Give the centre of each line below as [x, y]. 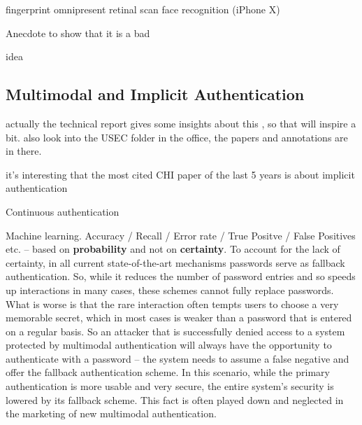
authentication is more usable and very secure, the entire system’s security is [170, 386]
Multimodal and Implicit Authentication [155, 94]
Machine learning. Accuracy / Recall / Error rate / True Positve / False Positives [181, 235]
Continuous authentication [63, 211]
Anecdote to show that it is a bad [78, 33]
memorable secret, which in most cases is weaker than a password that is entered [179, 318]
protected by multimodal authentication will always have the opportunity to [169, 345]
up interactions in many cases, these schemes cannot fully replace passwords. [170, 290]
